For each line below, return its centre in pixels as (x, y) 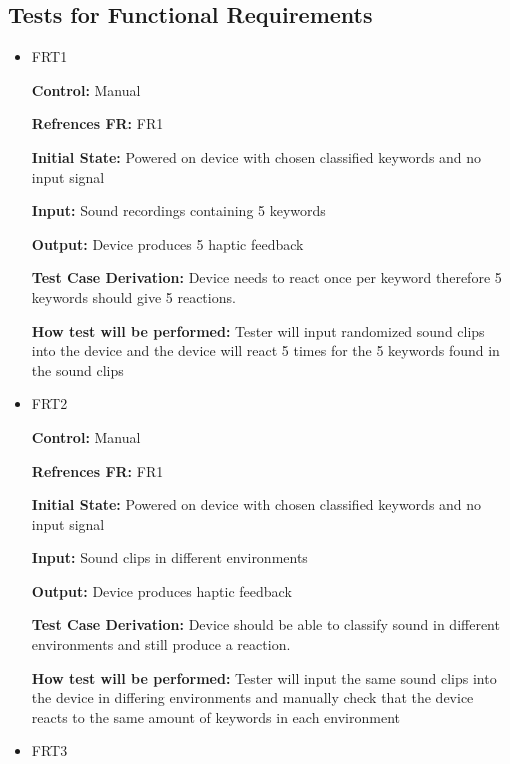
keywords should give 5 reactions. (133, 296)
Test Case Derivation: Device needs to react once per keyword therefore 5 (266, 277)
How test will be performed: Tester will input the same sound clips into (264, 677)
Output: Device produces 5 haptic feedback (167, 243)
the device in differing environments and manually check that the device (252, 697)
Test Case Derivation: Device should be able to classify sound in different (265, 624)
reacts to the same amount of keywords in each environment (215, 716)
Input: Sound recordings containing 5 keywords (178, 210)
